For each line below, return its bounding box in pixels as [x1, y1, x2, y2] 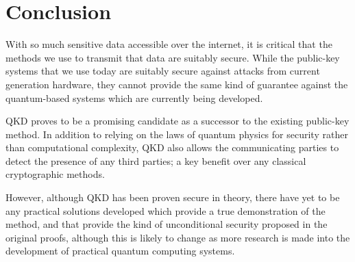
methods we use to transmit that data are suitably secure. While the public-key [5, 50, 340, 64]
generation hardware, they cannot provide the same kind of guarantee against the [5, 77, 348, 91]
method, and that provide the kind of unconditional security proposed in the [5, 217, 328, 231]
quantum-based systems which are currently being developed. [5, 90, 263, 105]
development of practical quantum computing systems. [5, 244, 235, 258]
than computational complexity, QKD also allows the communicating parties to [5, 140, 339, 155]
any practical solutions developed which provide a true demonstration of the [5, 203, 326, 218]
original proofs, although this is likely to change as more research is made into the [5, 230, 350, 244]
